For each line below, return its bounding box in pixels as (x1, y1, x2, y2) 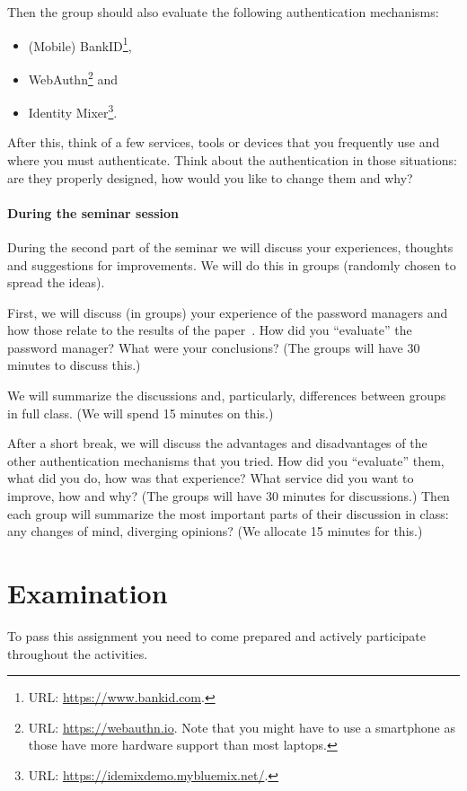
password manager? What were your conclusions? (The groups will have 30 (7, 338, 420, 356)
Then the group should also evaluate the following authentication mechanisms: (7, 3, 439, 21)
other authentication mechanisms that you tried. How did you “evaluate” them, (7, 451, 445, 470)
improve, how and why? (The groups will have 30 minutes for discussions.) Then (7, 487, 450, 505)
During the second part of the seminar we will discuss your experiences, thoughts (7, 237, 454, 256)
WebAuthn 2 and (28, 66, 119, 88)
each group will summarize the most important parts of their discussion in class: (7, 504, 449, 523)
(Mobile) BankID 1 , (28, 33, 132, 55)
